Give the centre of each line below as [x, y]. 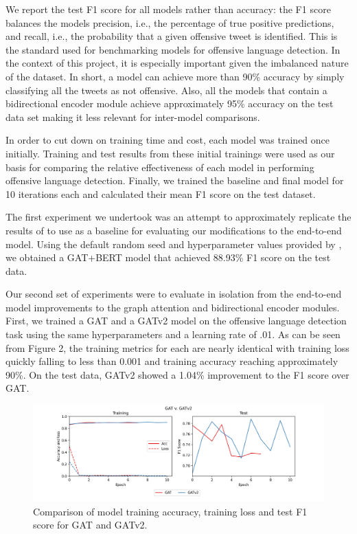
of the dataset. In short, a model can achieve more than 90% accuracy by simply [175, 76]
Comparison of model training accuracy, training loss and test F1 [170, 511]
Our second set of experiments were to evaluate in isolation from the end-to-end [174, 294]
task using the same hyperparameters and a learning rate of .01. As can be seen [173, 334]
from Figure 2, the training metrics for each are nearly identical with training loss [177, 347]
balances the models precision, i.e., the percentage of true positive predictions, [170, 22]
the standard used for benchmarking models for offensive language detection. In [173, 49]
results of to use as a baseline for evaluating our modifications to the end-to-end [174, 230]
